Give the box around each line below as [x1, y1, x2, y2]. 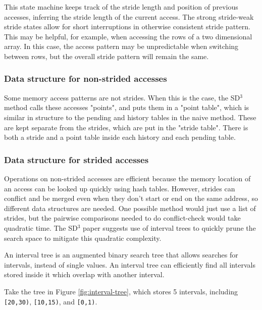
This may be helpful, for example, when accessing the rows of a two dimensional [4, 31, 252, 41]
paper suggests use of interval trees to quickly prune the [83, 222, 256, 233]
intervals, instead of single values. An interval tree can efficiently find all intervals [4, 259, 255, 270]
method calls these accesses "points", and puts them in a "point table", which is [4, 102, 249, 113]
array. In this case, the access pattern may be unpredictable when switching [4, 41, 239, 51]
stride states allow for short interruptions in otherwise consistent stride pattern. [4, 21, 250, 32]
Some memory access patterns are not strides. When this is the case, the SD [4, 92, 240, 102]
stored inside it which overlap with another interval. [4, 269, 165, 280]
